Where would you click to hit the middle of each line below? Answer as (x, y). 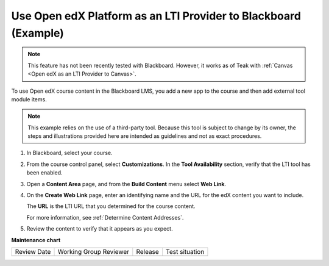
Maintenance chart (36, 240)
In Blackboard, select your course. (69, 153)
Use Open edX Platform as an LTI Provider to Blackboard (156, 16)
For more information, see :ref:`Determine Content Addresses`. (105, 217)
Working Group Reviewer (94, 251)
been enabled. (45, 173)
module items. (29, 99)
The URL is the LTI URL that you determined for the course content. (111, 206)
